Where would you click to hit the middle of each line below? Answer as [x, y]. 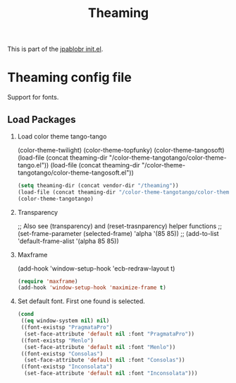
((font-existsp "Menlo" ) [57, 341]
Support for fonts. [33, 98]
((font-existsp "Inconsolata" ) [67, 367]
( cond [25, 314]
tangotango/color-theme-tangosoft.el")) [75, 172]
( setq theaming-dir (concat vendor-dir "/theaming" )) [98, 185]
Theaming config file [69, 77]
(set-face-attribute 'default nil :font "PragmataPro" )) [110, 334]
